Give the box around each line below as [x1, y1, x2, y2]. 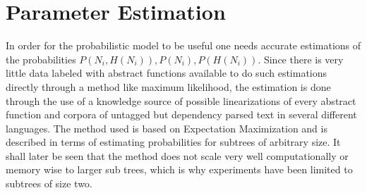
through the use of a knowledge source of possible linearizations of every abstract [6, 93, 356, 108]
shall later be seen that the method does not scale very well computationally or [6, 148, 349, 163]
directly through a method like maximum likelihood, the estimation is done [6, 79, 331, 94]
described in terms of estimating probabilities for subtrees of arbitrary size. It [6, 135, 341, 149]
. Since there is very [258, 51, 344, 66]
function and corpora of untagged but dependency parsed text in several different [6, 107, 357, 122]
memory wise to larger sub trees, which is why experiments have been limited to [6, 162, 353, 177]
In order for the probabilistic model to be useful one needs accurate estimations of [6, 38, 361, 53]
